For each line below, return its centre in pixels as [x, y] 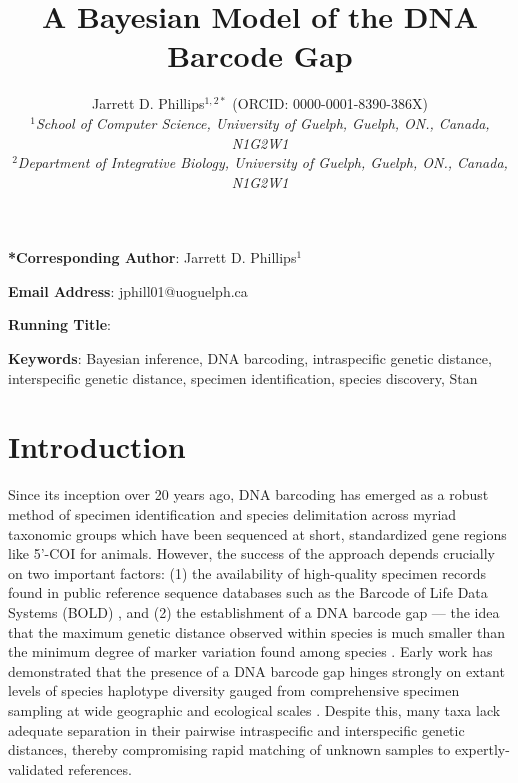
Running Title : [59, 324]
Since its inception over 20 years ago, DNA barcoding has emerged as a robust [248, 494]
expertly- [482, 749]
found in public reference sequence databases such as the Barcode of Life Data [248, 592]
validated [36, 768]
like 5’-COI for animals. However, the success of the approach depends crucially [252, 553]
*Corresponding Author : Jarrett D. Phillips [152, 257]
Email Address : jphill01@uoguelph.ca [128, 290]
